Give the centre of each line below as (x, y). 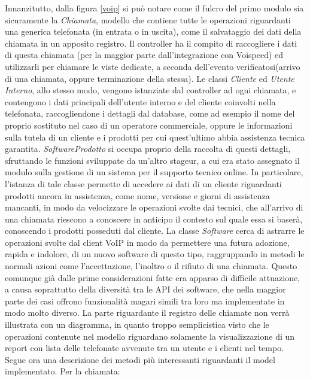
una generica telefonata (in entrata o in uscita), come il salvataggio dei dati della (153, 31)
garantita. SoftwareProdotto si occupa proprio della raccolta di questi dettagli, (148, 149)
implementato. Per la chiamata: (63, 371)
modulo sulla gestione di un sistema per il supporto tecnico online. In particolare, (154, 172)
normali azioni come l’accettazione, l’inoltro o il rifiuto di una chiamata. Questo (151, 266)
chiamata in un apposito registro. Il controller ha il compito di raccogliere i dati (151, 43)
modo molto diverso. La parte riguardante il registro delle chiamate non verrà (147, 313)
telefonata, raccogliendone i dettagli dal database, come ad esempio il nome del (150, 113)
